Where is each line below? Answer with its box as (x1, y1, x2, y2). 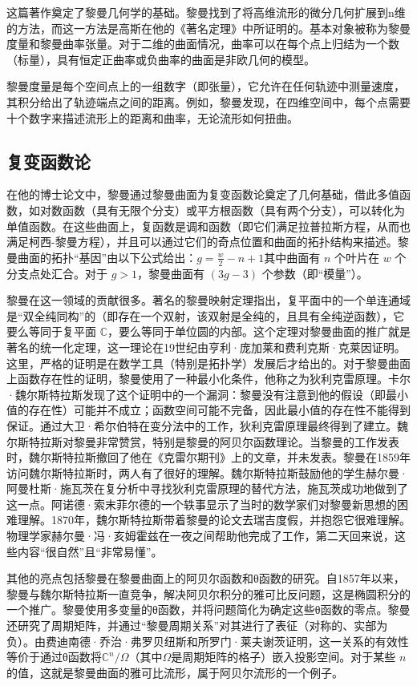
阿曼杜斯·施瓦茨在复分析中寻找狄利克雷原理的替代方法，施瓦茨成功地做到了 (6, 480, 408, 497)
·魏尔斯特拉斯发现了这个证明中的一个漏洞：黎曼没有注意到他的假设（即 (6, 385, 386, 402)
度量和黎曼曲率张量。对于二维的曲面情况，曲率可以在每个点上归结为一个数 (6, 35, 399, 52)
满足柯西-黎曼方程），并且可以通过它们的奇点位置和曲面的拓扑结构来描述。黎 (6, 233, 409, 250)
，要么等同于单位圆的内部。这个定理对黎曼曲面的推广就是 (107, 323, 411, 340)
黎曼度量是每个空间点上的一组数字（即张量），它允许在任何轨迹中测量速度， (6, 78, 405, 95)
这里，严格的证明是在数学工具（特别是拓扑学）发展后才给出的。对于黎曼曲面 (6, 354, 411, 371)
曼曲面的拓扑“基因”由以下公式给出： (6, 248, 197, 265)
